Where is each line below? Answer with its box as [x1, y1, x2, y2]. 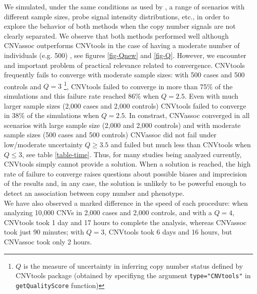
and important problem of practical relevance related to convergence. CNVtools [4, 59, 245, 70]
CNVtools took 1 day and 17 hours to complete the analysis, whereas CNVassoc [4, 217, 247, 227]
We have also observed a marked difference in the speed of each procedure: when [4, 197, 248, 208]
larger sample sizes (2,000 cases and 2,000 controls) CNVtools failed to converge [4, 100, 246, 111]
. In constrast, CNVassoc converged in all [125, 110, 250, 120]
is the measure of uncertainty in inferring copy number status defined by [23, 260, 243, 271]
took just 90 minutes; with [4, 227, 84, 237]
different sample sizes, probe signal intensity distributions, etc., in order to [4, 11, 229, 21]
